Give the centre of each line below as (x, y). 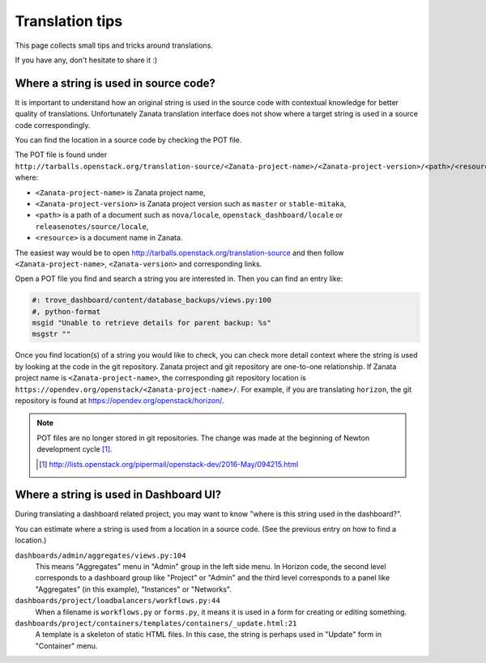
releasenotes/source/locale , (92, 226)
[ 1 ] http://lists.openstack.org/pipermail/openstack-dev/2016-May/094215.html (169, 464)
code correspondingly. (53, 125)
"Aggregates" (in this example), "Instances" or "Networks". (134, 589)
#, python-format (66, 311)
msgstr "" (51, 334)
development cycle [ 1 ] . (75, 449)
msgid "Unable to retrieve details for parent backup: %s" (151, 323)
